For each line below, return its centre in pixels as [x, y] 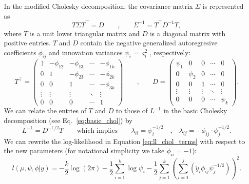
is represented [223, 6]
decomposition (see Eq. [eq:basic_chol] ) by [68, 120]
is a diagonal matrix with [188, 33]
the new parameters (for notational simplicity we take [84, 151]
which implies [97, 131]
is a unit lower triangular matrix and [85, 33]
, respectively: [170, 52]
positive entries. [27, 43]
